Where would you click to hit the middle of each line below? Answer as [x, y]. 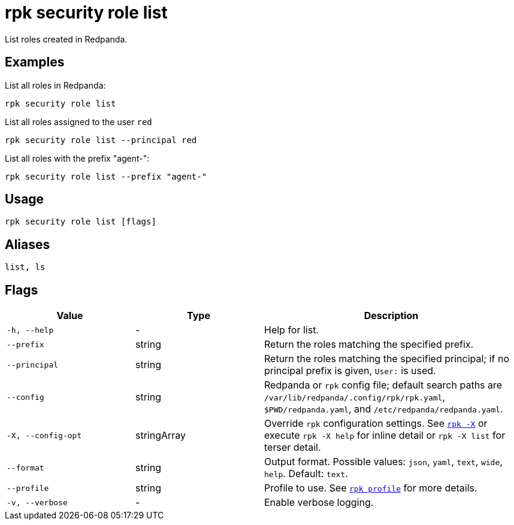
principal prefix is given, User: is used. [350, 371]
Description [391, 316]
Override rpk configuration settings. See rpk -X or [376, 424]
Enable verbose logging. [319, 503]
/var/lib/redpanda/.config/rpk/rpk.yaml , [355, 397]
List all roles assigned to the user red [78, 122]
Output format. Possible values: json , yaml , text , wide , [383, 462]
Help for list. [291, 330]
